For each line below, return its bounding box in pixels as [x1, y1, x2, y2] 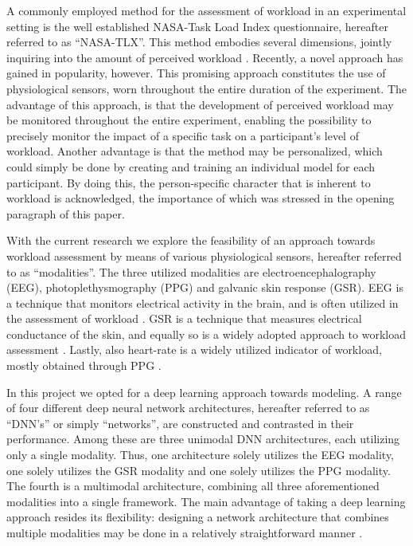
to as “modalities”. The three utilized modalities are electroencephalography [6, 263, 376, 280]
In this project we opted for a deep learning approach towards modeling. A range [6, 383, 402, 400]
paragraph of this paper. [6, 205, 125, 222]
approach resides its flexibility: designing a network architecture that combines [6, 509, 389, 525]
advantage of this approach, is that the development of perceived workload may [6, 96, 394, 112]
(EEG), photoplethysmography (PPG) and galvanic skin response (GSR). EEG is [6, 279, 403, 296]
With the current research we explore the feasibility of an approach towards [6, 232, 376, 249]
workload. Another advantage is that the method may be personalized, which [6, 143, 383, 159]
